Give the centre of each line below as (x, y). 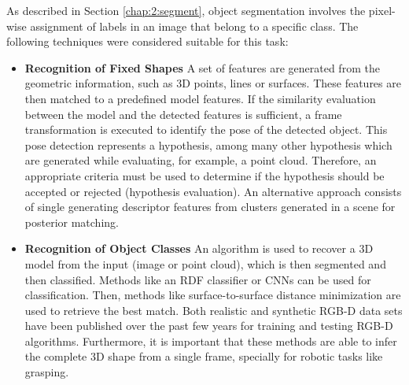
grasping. (47, 372)
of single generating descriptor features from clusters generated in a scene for (210, 207)
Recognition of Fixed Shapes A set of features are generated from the (202, 67)
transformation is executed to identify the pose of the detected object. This (206, 130)
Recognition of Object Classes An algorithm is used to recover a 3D (199, 248)
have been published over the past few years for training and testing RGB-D (209, 326)
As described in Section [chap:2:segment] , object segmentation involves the (186, 10)
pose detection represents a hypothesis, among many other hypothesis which (208, 144)
